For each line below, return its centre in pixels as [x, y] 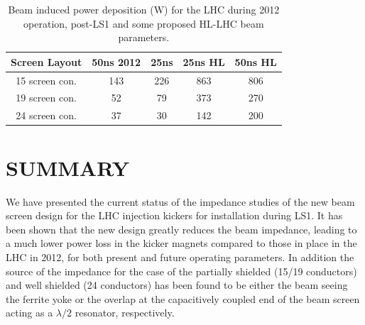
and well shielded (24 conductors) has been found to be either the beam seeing [177, 285]
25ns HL [204, 61]
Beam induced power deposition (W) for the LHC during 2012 [144, 9]
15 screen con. [46, 80]
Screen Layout [47, 61]
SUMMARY [67, 167]
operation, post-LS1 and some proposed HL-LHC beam [144, 23]
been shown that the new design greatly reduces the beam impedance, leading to [181, 229]
